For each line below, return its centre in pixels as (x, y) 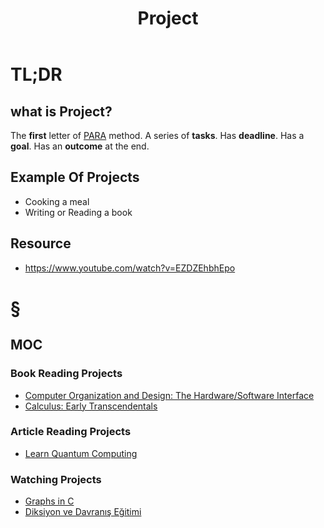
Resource (41, 243)
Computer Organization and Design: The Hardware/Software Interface (169, 395)
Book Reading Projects (66, 374)
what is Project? (61, 111)
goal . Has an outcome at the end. (80, 146)
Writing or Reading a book (78, 212)
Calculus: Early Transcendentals (91, 406)
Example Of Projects (75, 177)
